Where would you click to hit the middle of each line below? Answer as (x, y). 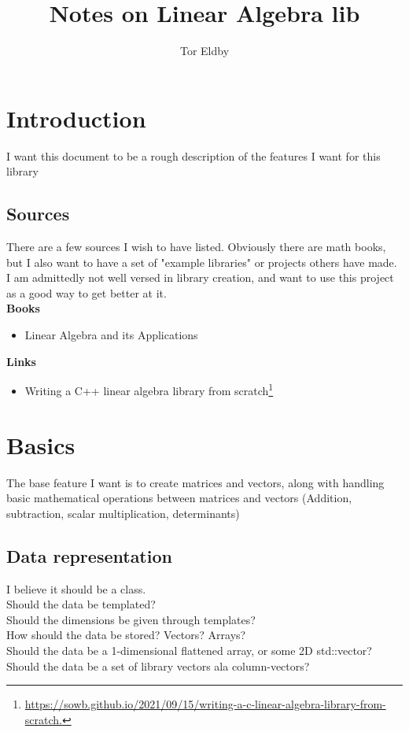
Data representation (89, 555)
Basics (41, 444)
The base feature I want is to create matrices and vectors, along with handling (195, 482)
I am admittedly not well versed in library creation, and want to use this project (200, 277)
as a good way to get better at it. (87, 292)
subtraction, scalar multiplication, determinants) (123, 513)
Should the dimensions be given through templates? (131, 619)
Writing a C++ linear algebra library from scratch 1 (149, 389)
